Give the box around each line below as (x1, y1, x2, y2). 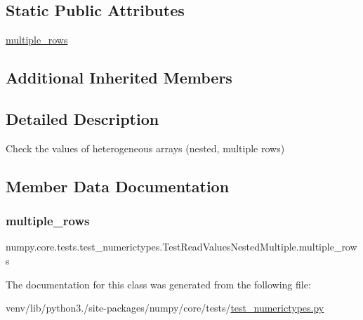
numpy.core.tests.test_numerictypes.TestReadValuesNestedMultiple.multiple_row (6, 239, 357, 254)
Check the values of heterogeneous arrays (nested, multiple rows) (6, 140, 285, 155)
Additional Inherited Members (6, 67, 232, 88)
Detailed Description (6, 107, 159, 129)
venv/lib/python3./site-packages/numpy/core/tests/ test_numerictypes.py (6, 300, 324, 315)
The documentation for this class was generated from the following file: (6, 276, 311, 291)
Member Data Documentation (6, 175, 230, 196)
